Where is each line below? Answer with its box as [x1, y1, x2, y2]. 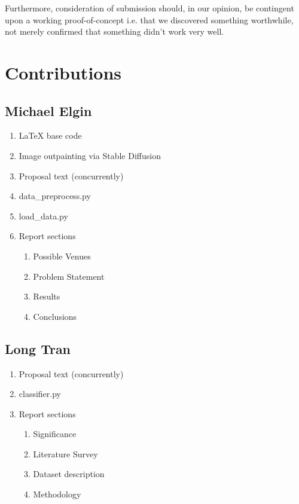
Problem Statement [33, 270, 105, 282]
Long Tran [5, 339, 71, 358]
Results [33, 290, 60, 303]
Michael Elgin [5, 101, 92, 120]
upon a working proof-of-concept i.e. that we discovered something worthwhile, [5, 13, 294, 26]
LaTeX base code [19, 129, 82, 142]
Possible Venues [33, 249, 91, 262]
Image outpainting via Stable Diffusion [19, 149, 161, 161]
